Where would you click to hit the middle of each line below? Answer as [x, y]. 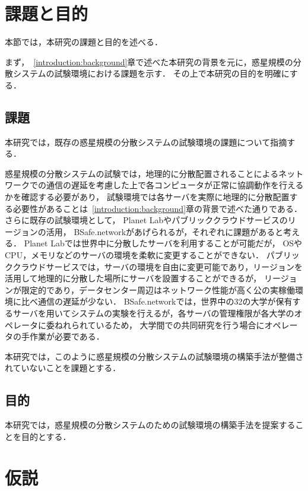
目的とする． [46, 436]
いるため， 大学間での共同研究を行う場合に [180, 324]
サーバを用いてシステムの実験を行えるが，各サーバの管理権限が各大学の [153, 313]
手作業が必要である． [63, 336]
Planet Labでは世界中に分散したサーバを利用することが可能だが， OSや [163, 243]
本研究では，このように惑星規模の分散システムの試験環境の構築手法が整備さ [154, 356]
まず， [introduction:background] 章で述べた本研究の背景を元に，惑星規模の [149, 61]
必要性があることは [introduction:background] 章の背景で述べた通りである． [157, 208]
